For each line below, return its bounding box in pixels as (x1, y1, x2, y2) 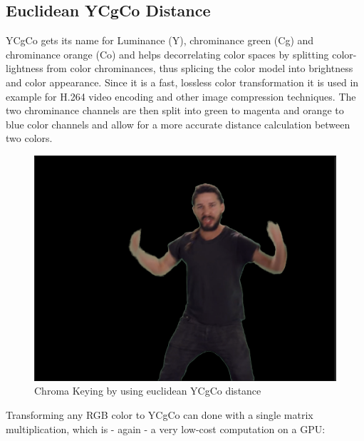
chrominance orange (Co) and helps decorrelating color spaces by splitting (6, 46, 329, 61)
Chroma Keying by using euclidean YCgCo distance (34, 383, 261, 398)
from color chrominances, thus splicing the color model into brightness (46, 61, 353, 76)
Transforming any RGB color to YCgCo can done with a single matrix (6, 407, 313, 422)
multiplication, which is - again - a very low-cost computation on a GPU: (6, 421, 326, 436)
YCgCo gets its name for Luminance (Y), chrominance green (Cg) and (6, 33, 314, 48)
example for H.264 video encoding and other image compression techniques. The (6, 88, 356, 103)
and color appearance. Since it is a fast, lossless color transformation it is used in (6, 74, 359, 89)
